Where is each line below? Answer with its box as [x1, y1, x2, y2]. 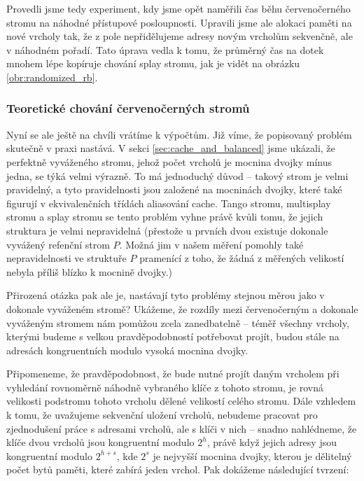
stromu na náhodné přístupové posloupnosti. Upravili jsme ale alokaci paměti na [6, 15, 352, 29]
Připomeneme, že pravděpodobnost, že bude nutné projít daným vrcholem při [6, 366, 339, 381]
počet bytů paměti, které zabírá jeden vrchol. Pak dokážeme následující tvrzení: [6, 462, 349, 477]
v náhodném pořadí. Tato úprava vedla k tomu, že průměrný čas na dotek [6, 42, 324, 57]
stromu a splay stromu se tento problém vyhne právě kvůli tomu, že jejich [6, 209, 323, 224]
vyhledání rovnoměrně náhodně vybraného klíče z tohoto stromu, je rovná [6, 379, 323, 394]
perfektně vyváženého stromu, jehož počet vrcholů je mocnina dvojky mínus [6, 154, 332, 169]
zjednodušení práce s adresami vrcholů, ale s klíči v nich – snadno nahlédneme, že [6, 421, 357, 435]
